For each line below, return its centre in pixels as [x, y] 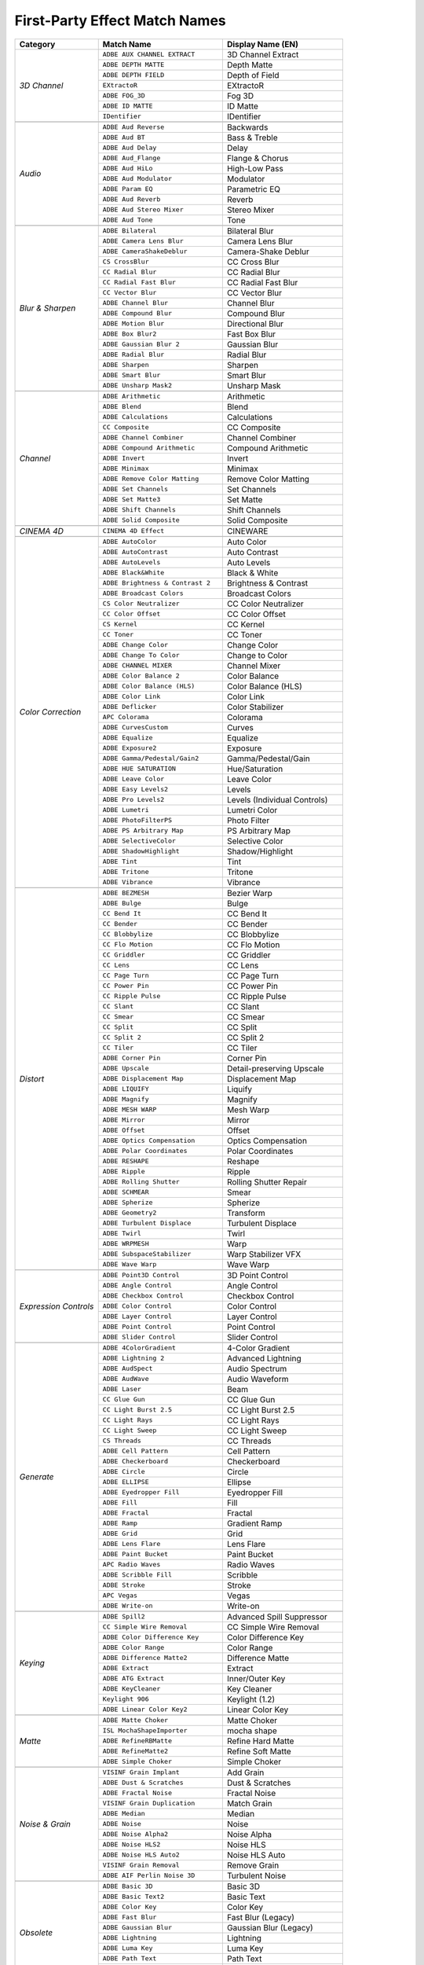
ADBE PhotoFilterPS [137, 820]
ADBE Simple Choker [137, 1762]
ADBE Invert [124, 459]
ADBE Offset [124, 1131]
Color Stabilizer [255, 707]
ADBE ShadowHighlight [141, 852]
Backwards [247, 127]
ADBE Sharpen [126, 365]
